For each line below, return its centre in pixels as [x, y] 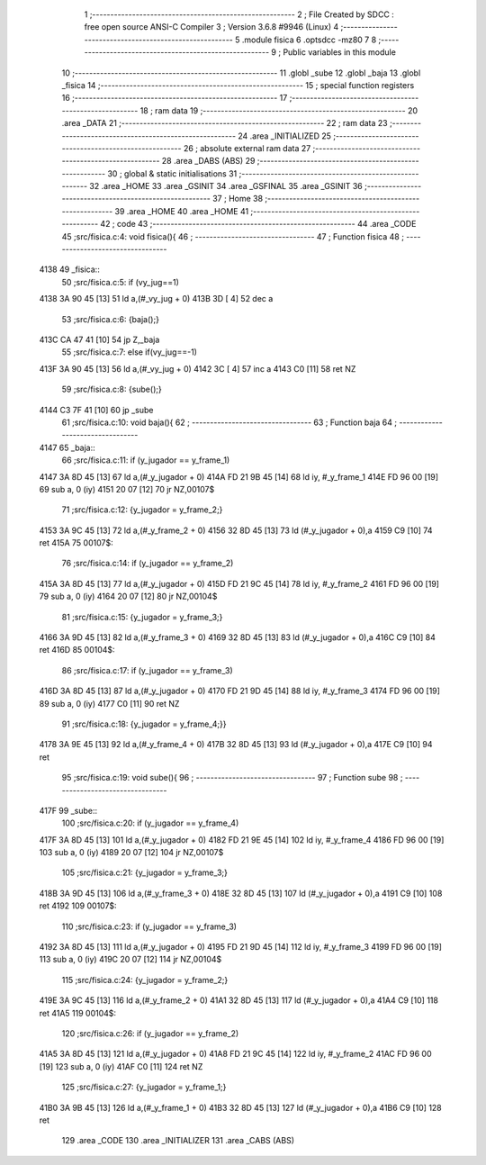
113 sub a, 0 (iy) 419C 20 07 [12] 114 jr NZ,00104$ [130, 960]
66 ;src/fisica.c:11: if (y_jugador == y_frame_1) [146, 460]
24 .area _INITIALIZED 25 [285, 136]
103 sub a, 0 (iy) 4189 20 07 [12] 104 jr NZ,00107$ [131, 853]
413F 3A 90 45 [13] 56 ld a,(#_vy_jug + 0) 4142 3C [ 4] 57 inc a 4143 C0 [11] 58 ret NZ [198, 368]
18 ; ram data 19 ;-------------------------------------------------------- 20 [279, 110]
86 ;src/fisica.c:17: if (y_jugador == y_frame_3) [147, 670]
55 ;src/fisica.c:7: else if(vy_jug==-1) [130, 352]
